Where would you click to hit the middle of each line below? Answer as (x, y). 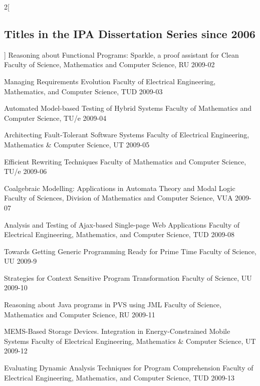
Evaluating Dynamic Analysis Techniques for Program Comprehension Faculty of (129, 368)
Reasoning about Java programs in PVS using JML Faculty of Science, (113, 305)
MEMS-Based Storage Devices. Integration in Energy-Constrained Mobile (117, 331)
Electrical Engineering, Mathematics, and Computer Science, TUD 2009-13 (119, 377)
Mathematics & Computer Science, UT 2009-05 (77, 144)
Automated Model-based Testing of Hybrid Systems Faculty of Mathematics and (128, 108)
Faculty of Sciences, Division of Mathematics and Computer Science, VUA (118, 198)
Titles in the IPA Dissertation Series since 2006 (130, 33)
